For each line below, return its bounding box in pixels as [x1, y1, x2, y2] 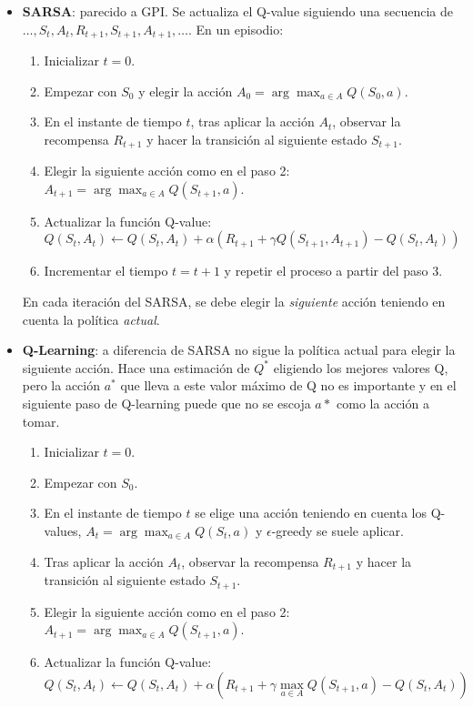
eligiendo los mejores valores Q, [273, 358, 448, 377]
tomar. [22, 411, 60, 430]
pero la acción [22, 376, 101, 395]
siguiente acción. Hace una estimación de [22, 358, 250, 377]
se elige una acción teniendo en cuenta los [195, 503, 427, 522]
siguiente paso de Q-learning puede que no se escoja [22, 394, 311, 413]
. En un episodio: [188, 19, 284, 38]
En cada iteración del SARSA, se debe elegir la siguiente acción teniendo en [22, 292, 446, 311]
